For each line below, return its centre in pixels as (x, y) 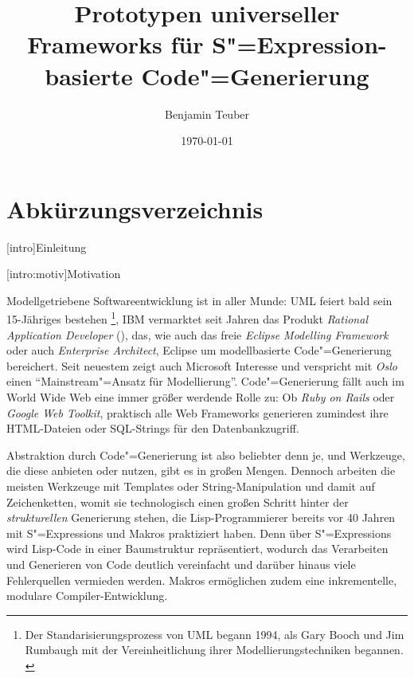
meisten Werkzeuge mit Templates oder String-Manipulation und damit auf (191, 486)
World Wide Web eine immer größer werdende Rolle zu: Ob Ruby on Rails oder (201, 397)
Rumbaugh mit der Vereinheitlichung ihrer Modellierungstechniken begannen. (214, 650)
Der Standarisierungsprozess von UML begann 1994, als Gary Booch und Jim (215, 634)
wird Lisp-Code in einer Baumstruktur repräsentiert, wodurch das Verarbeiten (197, 549)
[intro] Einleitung (47, 247)
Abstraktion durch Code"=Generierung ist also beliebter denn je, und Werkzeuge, (206, 455)
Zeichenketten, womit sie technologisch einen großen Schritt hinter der (178, 502)
